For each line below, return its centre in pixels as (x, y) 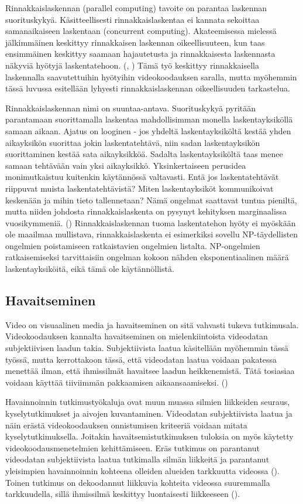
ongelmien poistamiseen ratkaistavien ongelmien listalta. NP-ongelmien (133, 245)
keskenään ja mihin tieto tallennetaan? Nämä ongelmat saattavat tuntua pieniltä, (151, 200)
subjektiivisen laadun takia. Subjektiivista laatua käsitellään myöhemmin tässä (147, 348)
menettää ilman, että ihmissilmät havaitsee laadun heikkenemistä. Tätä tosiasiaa (150, 371)
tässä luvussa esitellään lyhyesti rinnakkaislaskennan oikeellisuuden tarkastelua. (148, 88)
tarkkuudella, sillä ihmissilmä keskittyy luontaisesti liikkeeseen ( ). (123, 494)
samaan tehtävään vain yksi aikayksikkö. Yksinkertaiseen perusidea (126, 165)
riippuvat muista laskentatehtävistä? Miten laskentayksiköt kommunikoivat (140, 188)
